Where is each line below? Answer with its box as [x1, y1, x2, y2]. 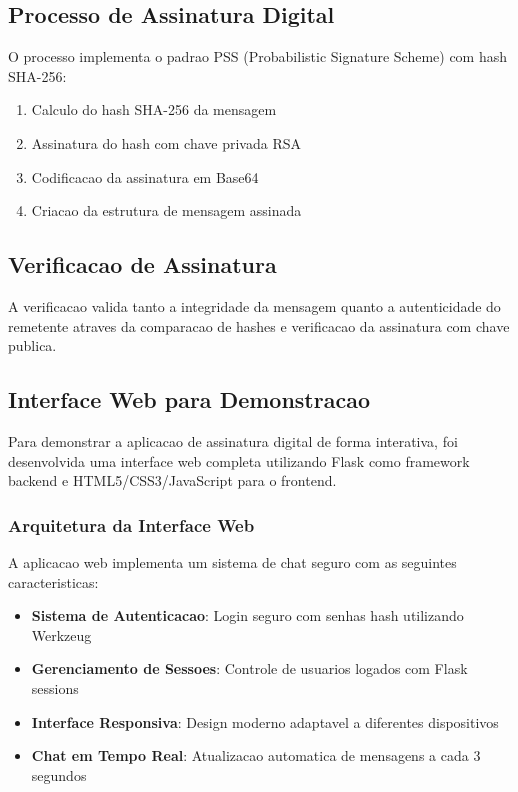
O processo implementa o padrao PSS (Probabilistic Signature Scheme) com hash [8, 46, 508, 67]
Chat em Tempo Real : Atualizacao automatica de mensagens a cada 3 [31, 745, 481, 766]
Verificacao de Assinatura [8, 249, 277, 280]
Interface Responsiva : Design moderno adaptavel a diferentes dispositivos [31, 711, 499, 732]
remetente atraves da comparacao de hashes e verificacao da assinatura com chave [8, 315, 510, 336]
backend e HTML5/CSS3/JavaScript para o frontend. [8, 470, 337, 491]
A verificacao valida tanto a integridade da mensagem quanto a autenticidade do [8, 295, 501, 316]
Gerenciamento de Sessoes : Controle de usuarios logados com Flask [31, 658, 468, 679]
